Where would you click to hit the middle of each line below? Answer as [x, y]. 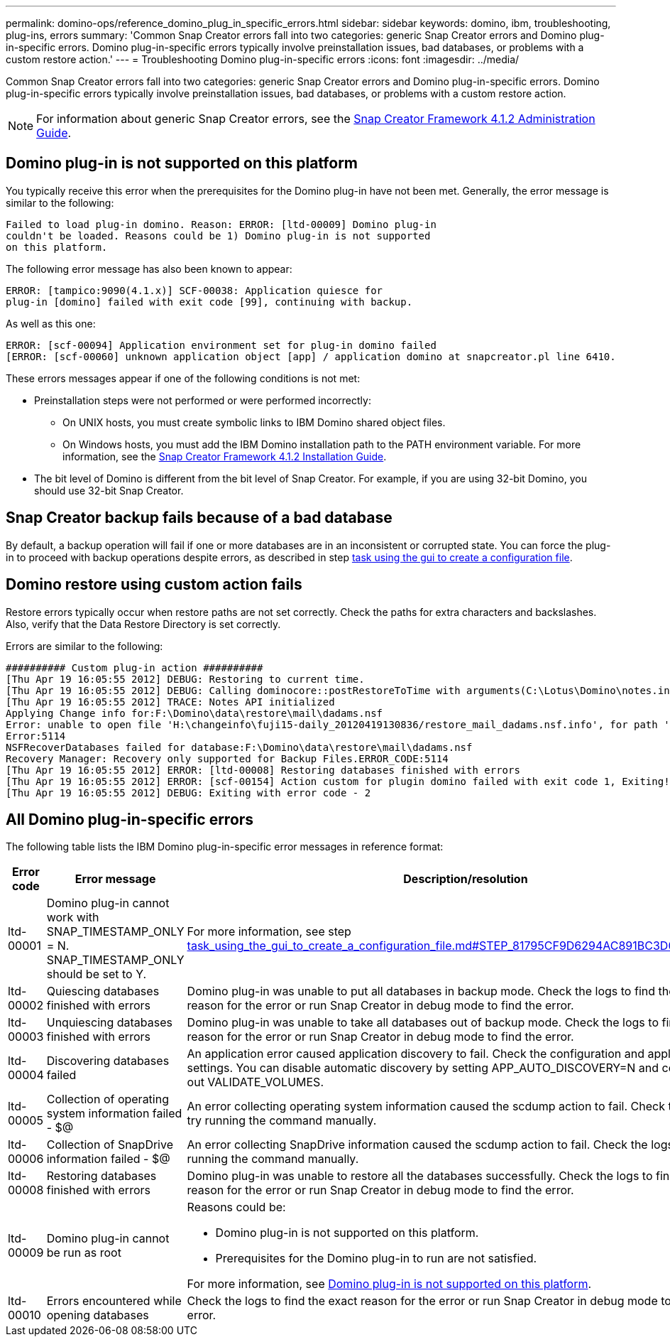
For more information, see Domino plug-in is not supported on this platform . [389, 1284]
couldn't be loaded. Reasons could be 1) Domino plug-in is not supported [218, 236]
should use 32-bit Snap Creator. [109, 490]
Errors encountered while [114, 1301]
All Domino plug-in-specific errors [130, 819]
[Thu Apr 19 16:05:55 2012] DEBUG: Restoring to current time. [185, 679]
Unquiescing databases [109, 1023]
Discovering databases [108, 1061]
